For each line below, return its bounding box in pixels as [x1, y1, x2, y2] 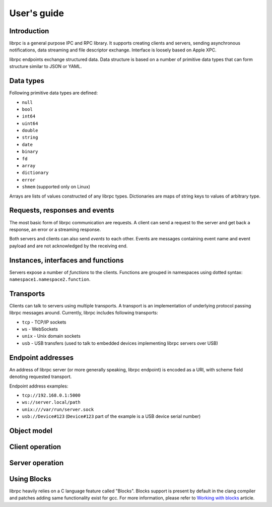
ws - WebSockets [22, 326, 58, 332]
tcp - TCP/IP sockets [22, 319, 66, 325]
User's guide [9, 8, 64, 19]
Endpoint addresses [9, 353, 74, 362]
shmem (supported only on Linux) [22, 184, 91, 190]
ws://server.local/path [22, 400, 81, 405]
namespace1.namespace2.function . [9, 276, 91, 282]
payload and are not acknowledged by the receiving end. [9, 242, 128, 249]
